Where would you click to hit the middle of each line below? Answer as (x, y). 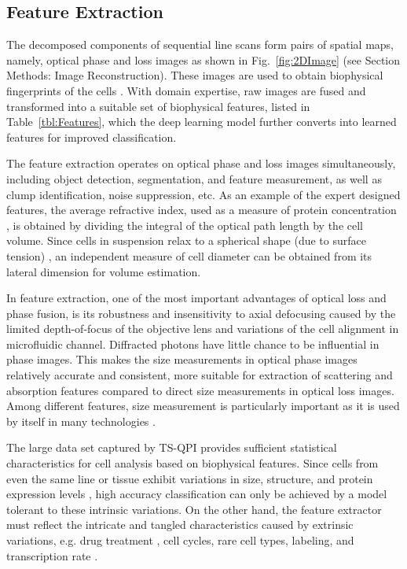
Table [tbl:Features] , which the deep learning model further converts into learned (202, 122)
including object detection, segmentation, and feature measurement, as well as (194, 178)
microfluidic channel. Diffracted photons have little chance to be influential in (193, 344)
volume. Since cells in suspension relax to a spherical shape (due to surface (186, 240)
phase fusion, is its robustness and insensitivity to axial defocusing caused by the (201, 313)
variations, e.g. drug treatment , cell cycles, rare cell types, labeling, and (180, 540)
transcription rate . (52, 555)
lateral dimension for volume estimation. (104, 271)
